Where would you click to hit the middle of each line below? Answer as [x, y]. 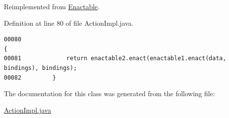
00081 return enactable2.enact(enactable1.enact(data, [115, 59]
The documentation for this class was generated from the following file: [109, 93]
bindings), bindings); [41, 68]
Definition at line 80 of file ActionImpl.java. [69, 23]
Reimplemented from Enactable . [52, 6]
